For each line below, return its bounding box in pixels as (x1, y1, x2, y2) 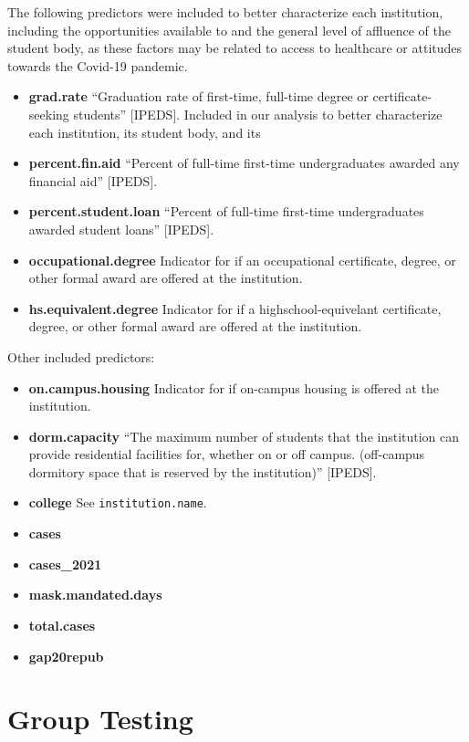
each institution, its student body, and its (28, 122, 261, 141)
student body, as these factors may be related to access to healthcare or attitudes (7, 38, 463, 57)
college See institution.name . (28, 493, 207, 512)
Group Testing (7, 700, 193, 737)
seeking (28, 104, 69, 123)
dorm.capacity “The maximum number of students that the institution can (28, 426, 460, 445)
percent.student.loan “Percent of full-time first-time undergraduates (28, 202, 424, 221)
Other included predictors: (7, 347, 155, 366)
